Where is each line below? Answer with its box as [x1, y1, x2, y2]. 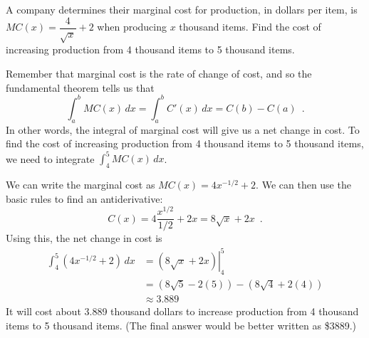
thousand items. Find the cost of [179, 19, 321, 34]
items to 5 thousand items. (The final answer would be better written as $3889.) [6, 317, 357, 332]
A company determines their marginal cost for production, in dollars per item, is [6, 2, 358, 16]
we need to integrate [6, 151, 95, 166]
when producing [97, 19, 167, 34]
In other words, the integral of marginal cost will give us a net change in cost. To [6, 122, 360, 137]
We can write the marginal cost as [6, 176, 155, 191]
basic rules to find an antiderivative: [6, 191, 163, 206]
